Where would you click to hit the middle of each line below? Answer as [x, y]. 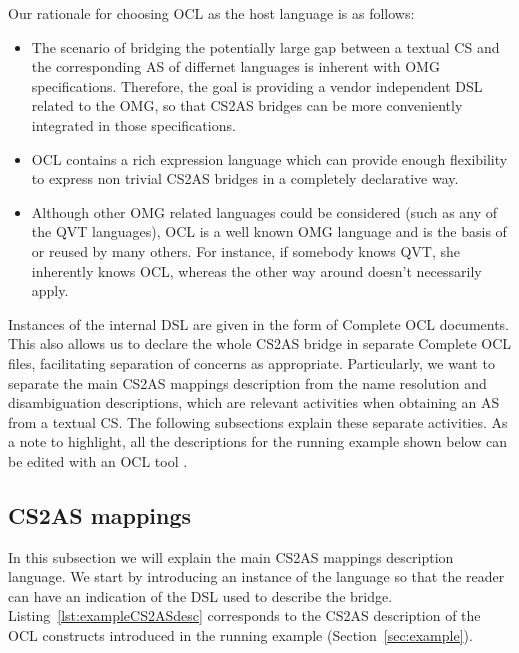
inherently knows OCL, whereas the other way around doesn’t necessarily [256, 270]
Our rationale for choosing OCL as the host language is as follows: [211, 13]
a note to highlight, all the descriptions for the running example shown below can [257, 441]
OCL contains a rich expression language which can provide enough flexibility [269, 158]
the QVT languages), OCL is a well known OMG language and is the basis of [269, 231]
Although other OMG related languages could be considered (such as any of [264, 211]
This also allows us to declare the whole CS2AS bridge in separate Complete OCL [260, 343]
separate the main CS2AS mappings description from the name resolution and [247, 382]
